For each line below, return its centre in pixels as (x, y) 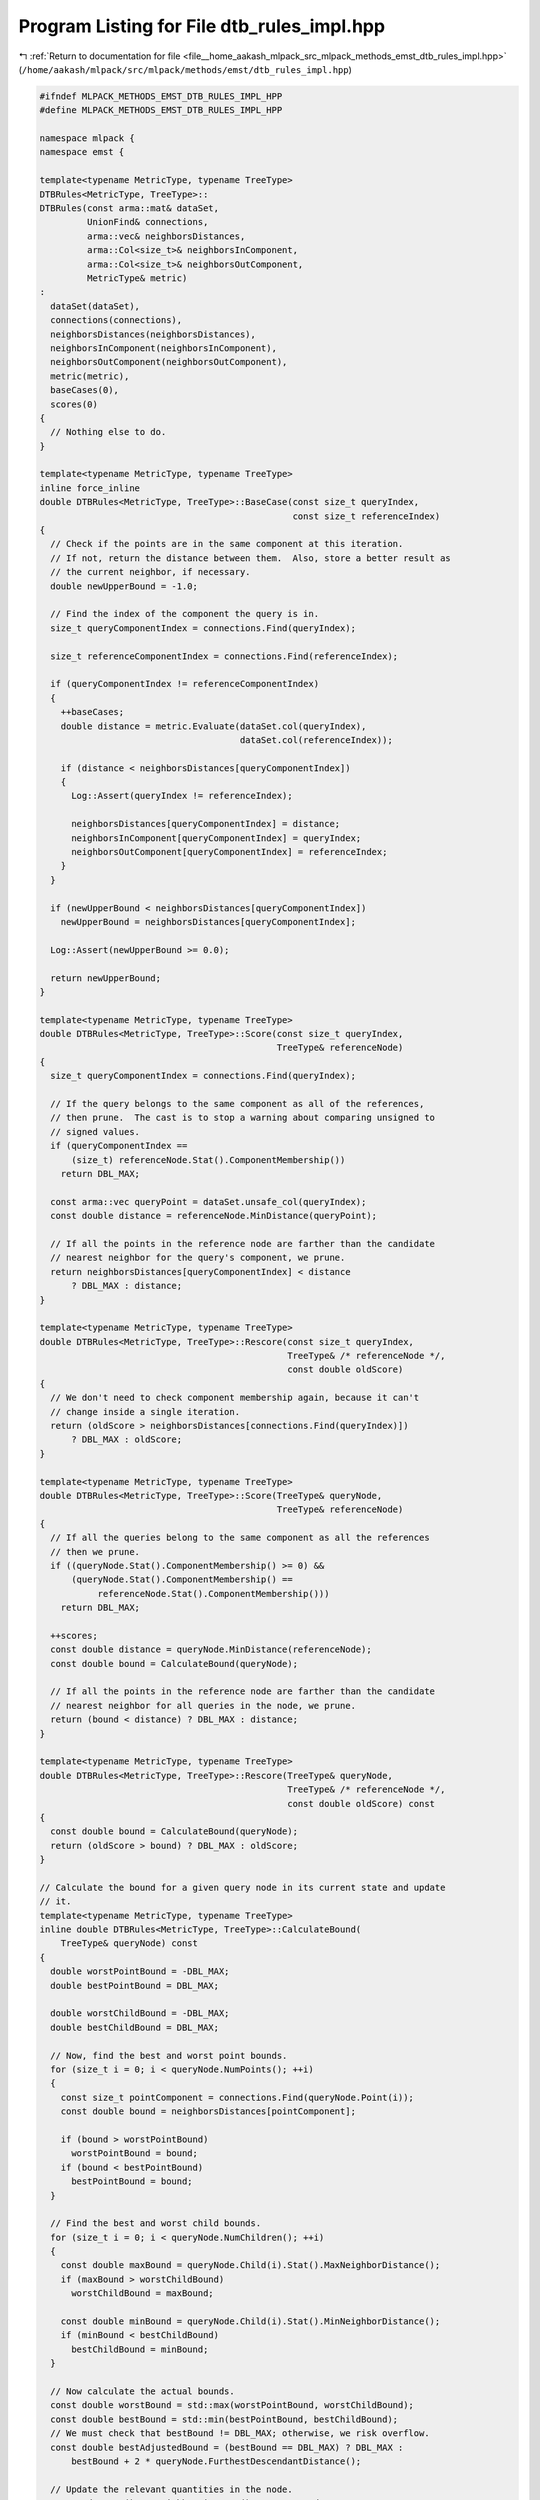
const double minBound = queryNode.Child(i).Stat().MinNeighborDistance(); (250, 2321)
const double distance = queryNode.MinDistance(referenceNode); (211, 1649)
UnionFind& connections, (147, 222)
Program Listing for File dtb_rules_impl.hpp (201, 26)
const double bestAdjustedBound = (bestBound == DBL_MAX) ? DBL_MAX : (227, 2447)
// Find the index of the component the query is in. (185, 614)
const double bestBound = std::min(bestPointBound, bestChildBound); (224, 2419)
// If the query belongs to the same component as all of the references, (237, 1104)
